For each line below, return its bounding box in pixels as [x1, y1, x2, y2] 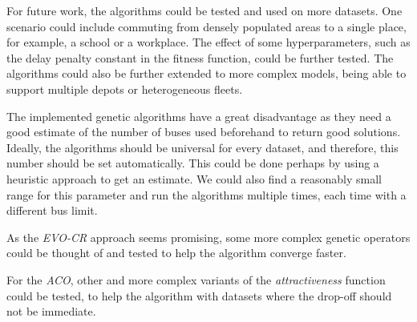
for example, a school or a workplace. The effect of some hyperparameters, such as [6, 34, 411, 50]
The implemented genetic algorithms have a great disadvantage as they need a [6, 107, 391, 124]
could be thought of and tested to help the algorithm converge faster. [6, 244, 346, 261]
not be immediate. [6, 303, 96, 320]
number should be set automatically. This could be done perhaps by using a [6, 155, 379, 171]
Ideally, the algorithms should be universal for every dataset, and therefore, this [6, 139, 399, 155]
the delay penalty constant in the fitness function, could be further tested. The [6, 49, 394, 66]
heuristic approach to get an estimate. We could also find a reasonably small [6, 170, 382, 187]
